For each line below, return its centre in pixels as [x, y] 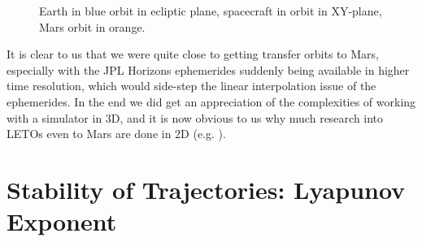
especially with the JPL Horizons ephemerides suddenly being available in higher [208, 69]
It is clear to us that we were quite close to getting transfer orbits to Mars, [193, 54]
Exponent [62, 221]
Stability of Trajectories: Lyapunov [206, 189]
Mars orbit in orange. [92, 26]
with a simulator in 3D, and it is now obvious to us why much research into [195, 117]
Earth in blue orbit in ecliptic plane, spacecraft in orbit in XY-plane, [211, 11]
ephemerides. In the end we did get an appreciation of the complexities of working [211, 101]
